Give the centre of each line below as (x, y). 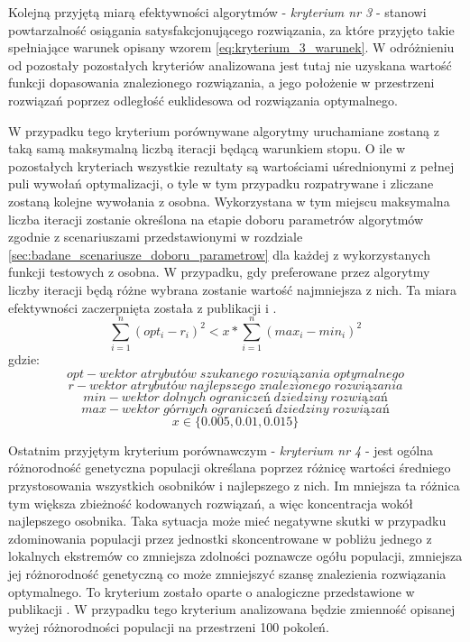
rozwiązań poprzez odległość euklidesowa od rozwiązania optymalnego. (203, 100)
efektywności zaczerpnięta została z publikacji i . (143, 307)
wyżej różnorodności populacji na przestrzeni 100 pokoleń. (169, 626)
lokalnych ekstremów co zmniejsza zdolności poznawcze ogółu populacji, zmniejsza (235, 556)
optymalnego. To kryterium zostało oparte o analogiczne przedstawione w (212, 591)
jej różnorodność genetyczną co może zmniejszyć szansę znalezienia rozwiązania (227, 573)
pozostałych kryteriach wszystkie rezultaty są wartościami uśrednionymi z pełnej (231, 165)
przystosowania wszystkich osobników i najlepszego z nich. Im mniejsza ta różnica (234, 485)
